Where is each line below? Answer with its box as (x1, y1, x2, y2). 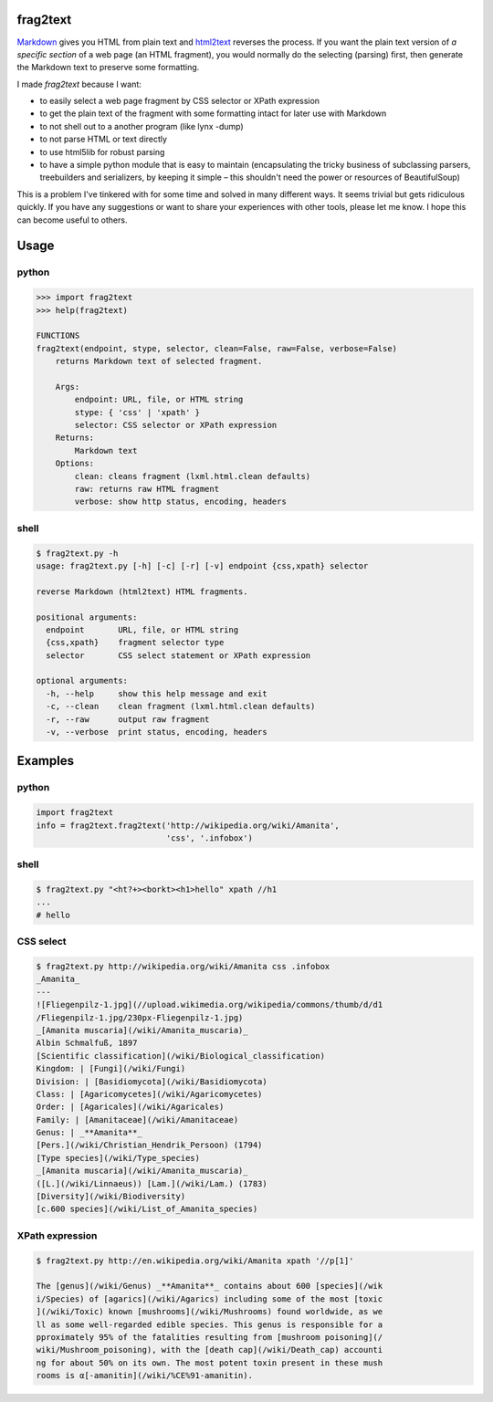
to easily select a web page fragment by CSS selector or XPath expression (39, 96, 320, 107)
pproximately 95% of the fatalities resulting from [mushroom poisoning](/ (36, 1332, 383, 1342)
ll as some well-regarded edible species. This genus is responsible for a (36, 1319, 383, 1330)
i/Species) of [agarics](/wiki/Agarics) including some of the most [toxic (36, 1293, 383, 1304)
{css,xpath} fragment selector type (46, 637, 225, 648)
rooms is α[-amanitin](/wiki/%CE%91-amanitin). (36, 1370, 253, 1381)
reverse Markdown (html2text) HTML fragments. (36, 586, 248, 597)
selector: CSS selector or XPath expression (74, 420, 278, 431)
